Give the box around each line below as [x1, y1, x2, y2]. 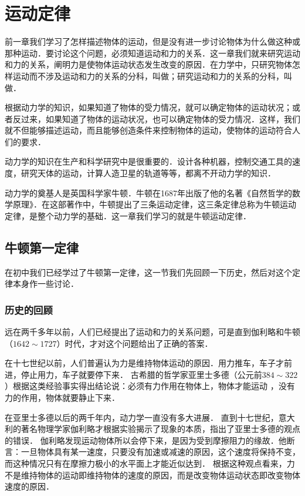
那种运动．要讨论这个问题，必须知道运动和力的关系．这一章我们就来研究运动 [5, 46, 300, 59]
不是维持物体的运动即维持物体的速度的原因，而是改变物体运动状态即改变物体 [5, 468, 300, 481]
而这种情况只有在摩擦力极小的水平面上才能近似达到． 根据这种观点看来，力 [5, 457, 295, 469]
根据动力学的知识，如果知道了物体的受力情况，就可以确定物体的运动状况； [5, 101, 292, 113]
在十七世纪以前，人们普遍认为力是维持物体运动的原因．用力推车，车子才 [5, 357, 284, 369]
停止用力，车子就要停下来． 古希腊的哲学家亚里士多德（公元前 [21, 368, 262, 380]
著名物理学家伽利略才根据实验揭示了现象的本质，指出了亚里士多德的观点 [21, 423, 300, 435]
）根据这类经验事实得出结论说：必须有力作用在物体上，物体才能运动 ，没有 [5, 380, 295, 392]
